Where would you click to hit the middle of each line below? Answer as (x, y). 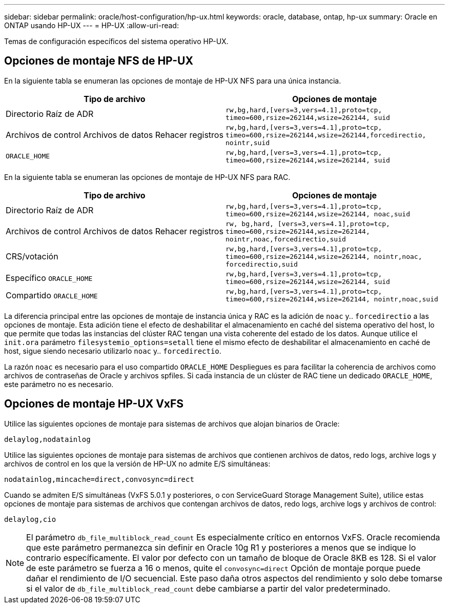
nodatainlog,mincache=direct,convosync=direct (99, 479)
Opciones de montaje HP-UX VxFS (94, 404)
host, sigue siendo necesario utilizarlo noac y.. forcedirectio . (113, 351)
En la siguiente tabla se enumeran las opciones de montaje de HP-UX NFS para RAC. (147, 177)
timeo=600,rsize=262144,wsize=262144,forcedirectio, (326, 135)
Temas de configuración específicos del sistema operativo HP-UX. (116, 41)
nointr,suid (248, 143)
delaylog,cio (30, 519)
